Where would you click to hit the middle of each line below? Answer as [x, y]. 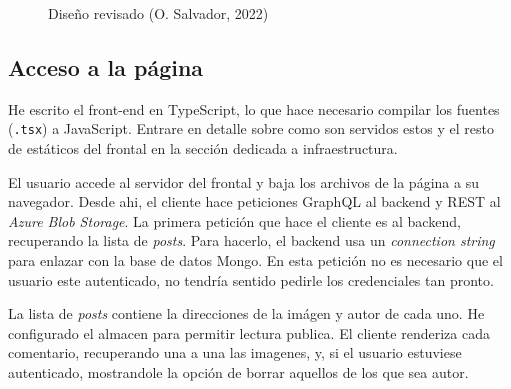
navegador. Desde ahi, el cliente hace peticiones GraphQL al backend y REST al [254, 201]
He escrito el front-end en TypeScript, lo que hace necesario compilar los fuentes [254, 108]
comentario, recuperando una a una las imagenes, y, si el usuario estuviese [235, 352]
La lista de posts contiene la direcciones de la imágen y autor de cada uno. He [246, 313]
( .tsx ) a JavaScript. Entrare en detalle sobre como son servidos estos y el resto [251, 128]
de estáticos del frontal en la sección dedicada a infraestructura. [203, 148]
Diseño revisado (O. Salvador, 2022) [158, 13]
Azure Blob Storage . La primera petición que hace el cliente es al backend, [234, 220]
